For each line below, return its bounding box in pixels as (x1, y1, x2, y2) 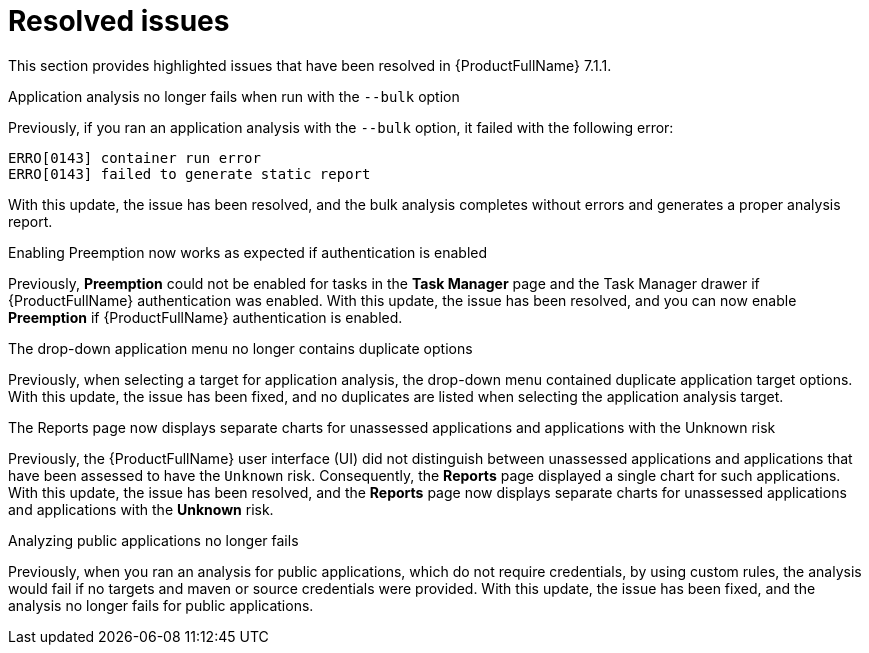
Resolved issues (8, 4, 230, 38)
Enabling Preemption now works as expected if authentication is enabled (8, 243, 488, 261)
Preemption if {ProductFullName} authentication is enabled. (8, 308, 403, 326)
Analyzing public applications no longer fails (8, 531, 299, 549)
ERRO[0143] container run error (8, 149, 261, 166)
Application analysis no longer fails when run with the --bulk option (8, 87, 460, 105)
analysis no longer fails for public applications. (8, 596, 314, 614)
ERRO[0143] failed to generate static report (8, 165, 371, 182)
